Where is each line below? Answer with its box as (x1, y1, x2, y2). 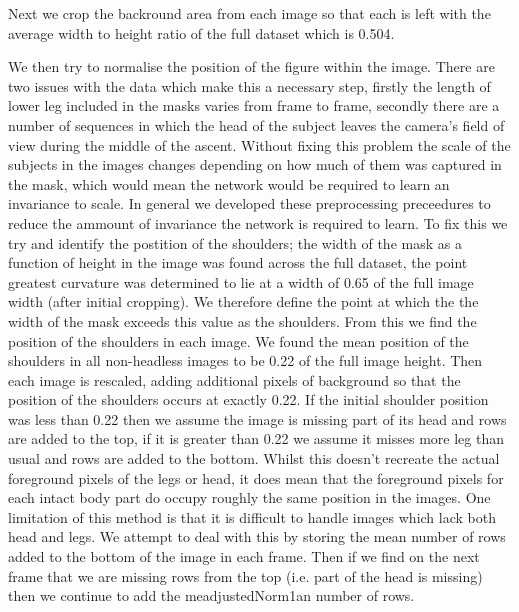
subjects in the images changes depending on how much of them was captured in (8, 154, 502, 175)
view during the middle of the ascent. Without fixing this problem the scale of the (8, 134, 511, 155)
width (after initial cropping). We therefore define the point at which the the (8, 291, 479, 312)
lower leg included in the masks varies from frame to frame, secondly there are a (8, 95, 500, 116)
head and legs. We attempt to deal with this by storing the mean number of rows (8, 526, 506, 547)
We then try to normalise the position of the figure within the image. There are (8, 56, 495, 77)
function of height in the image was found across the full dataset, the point (8, 252, 468, 273)
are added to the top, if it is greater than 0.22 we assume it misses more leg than (8, 428, 504, 449)
